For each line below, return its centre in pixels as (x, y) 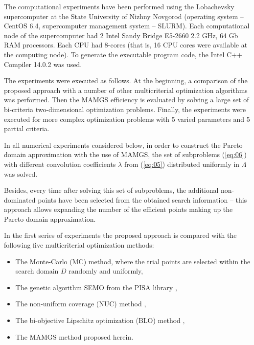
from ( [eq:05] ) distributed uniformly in (182, 164)
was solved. (21, 173)
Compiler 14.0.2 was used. (43, 64)
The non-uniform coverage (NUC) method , (81, 304)
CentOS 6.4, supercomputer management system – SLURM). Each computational (127, 26)
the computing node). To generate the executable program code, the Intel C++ (123, 54)
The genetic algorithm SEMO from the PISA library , (96, 287)
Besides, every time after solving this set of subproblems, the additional (111, 190)
